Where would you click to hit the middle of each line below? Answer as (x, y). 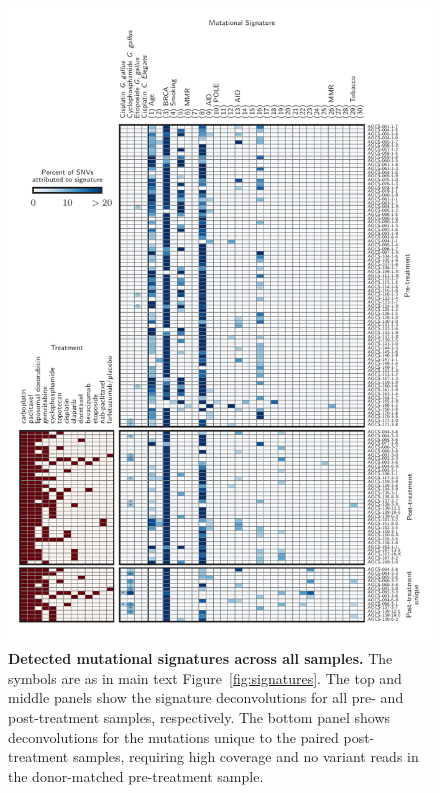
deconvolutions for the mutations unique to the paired (173, 736)
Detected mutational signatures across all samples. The (200, 658)
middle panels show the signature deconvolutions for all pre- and (206, 697)
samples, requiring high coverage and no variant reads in (245, 756)
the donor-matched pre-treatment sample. (136, 775)
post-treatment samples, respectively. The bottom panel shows (199, 716)
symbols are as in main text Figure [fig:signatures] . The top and (205, 677)
